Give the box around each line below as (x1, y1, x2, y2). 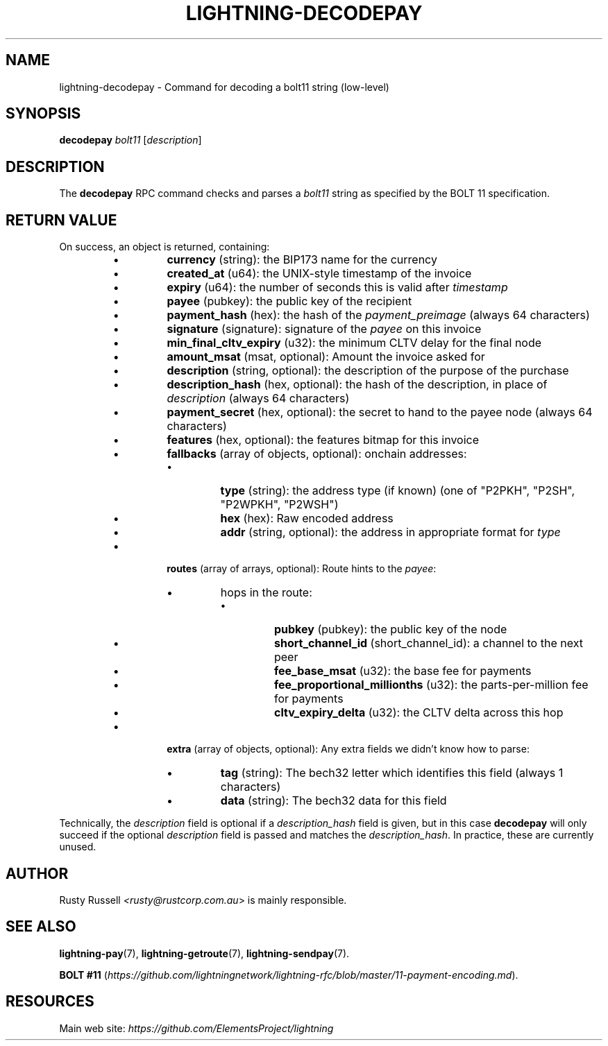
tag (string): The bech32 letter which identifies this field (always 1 (220, 766, 564, 780)
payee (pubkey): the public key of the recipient (167, 294, 412, 309)
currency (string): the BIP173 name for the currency (167, 252, 437, 267)
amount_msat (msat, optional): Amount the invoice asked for (167, 350, 485, 364)
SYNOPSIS (6, 105, 81, 123)
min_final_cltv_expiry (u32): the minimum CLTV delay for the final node (167, 336, 542, 350)
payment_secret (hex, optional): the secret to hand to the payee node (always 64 (167, 405, 593, 420)
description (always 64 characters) (167, 391, 350, 406)
